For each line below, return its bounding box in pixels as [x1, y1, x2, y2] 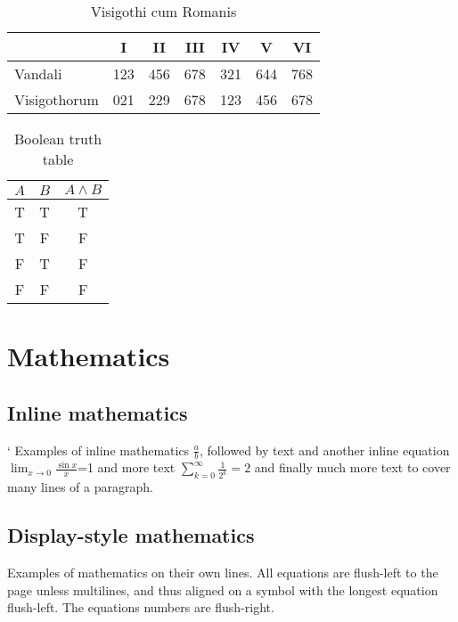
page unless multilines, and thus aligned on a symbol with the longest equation [7, 580, 438, 599]
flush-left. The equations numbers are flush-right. [7, 598, 274, 617]
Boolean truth [14, 128, 102, 149]
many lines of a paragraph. [7, 478, 153, 496]
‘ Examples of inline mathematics [7, 440, 190, 459]
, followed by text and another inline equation [199, 440, 450, 459]
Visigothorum [14, 89, 99, 110]
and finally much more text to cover [254, 458, 451, 477]
